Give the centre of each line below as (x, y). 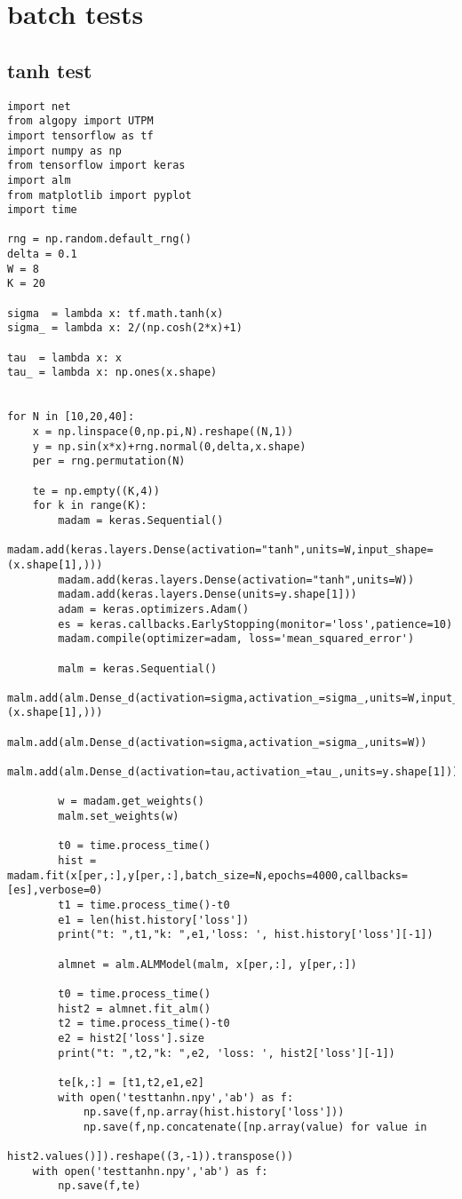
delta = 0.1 (42, 254)
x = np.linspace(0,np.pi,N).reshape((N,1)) (163, 432)
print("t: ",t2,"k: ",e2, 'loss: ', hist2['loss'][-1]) (227, 1053)
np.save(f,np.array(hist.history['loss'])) (214, 1112)
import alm (39, 180)
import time (42, 210)
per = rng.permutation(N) (109, 461)
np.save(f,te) (100, 1186)
